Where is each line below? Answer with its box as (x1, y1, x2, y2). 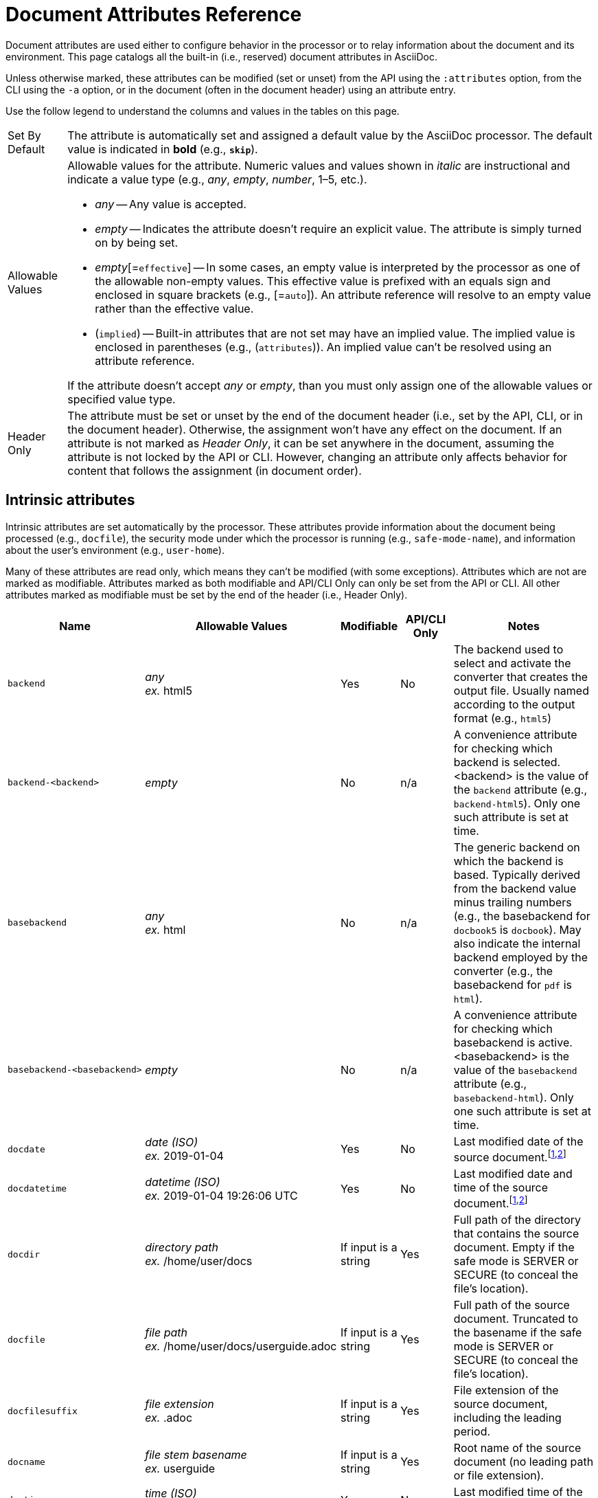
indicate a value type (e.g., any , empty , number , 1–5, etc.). (67, 172, 367, 186)
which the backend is (453, 853, 564, 868)
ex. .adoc (145, 1411, 193, 1425)
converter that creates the (453, 669, 588, 684)
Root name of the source (453, 1441, 582, 1455)
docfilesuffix (8, 1405, 78, 1416)
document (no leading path (453, 1455, 594, 1469)
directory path (145, 1240, 218, 1255)
